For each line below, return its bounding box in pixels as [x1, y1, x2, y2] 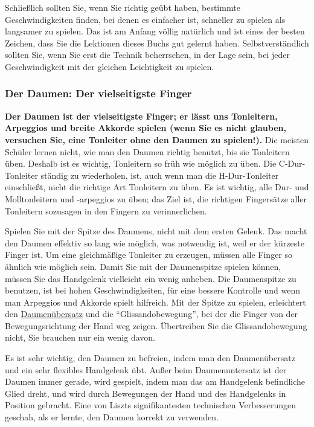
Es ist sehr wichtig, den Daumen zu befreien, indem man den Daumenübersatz [5, 352, 295, 364]
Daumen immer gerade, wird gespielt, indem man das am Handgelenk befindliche [5, 375, 306, 388]
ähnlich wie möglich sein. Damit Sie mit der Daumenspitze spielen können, [5, 260, 281, 272]
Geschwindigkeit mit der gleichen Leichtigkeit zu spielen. [5, 60, 214, 72]
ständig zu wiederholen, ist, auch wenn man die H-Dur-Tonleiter [40, 169, 279, 181]
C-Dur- [278, 157, 306, 170]
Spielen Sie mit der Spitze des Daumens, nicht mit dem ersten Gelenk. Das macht [5, 225, 307, 237]
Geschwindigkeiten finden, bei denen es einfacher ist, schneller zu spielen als [5, 13, 286, 25]
